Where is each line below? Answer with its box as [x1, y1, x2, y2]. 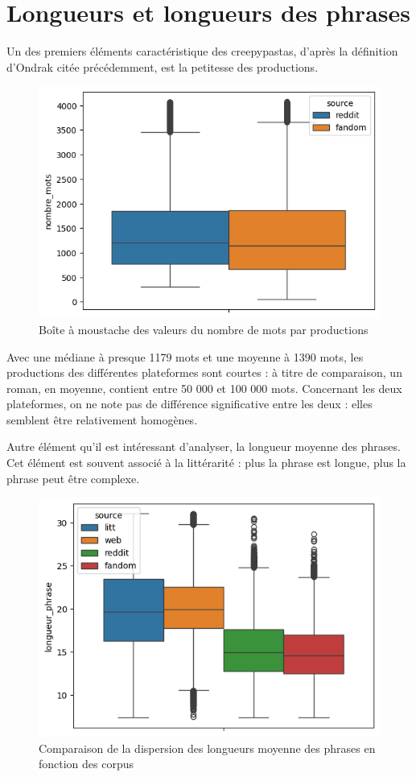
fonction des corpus [39, 755, 134, 772]
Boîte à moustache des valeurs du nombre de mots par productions [39, 320, 369, 337]
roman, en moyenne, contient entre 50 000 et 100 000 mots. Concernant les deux [6, 379, 402, 396]
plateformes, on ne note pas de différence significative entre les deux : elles [6, 395, 373, 412]
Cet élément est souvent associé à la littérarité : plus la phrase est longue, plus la [6, 454, 406, 471]
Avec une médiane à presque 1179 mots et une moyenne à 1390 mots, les [6, 348, 364, 365]
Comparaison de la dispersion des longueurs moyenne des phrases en [39, 739, 376, 756]
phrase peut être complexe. [6, 469, 140, 486]
